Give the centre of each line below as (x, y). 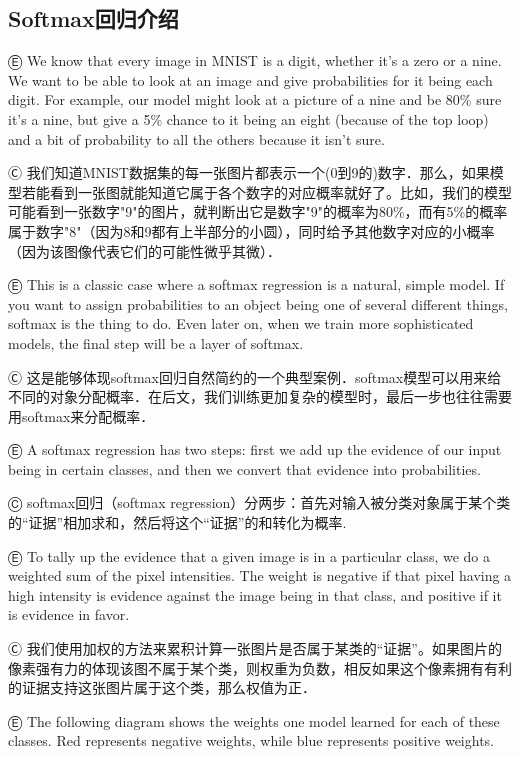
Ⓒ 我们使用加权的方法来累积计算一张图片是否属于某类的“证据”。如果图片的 (255, 648)
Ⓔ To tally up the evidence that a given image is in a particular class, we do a (249, 555)
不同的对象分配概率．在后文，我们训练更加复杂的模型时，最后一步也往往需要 (260, 396)
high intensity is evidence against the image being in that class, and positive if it (255, 594)
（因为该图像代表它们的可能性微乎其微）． (144, 250)
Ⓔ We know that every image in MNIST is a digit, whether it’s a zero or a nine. (255, 60)
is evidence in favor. (69, 614)
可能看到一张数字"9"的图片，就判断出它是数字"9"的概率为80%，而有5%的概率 (258, 211)
